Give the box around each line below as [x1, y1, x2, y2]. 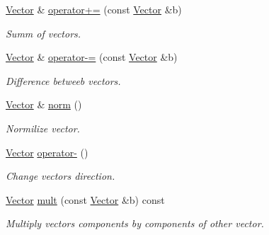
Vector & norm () [6, 97, 82, 112]
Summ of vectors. [6, 25, 81, 40]
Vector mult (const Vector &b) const [6, 192, 165, 207]
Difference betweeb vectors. [6, 73, 121, 88]
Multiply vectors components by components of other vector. [6, 216, 264, 231]
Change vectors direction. [6, 168, 115, 183]
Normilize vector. [6, 120, 80, 135]
